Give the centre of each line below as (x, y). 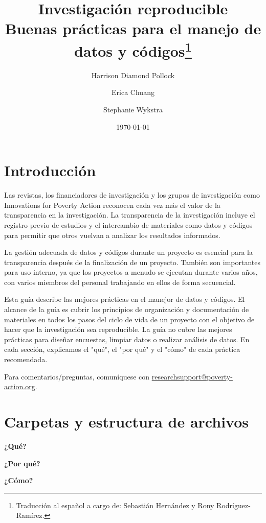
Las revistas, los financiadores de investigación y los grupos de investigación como (132, 195)
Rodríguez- (234, 505)
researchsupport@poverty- (192, 376)
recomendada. (26, 359)
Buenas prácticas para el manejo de (133, 28)
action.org (20, 386)
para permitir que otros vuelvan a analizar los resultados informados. (112, 235)
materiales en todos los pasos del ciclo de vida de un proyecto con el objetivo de (129, 319)
